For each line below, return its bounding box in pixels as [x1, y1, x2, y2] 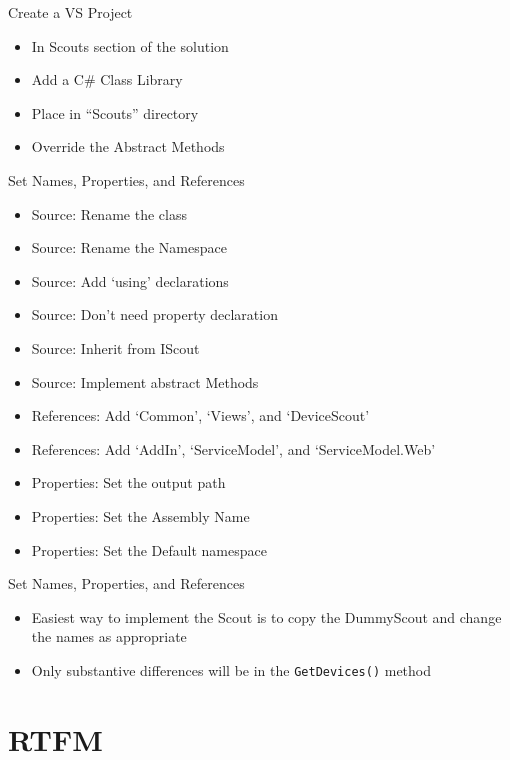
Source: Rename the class [31, 203, 187, 224]
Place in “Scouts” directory [31, 102, 199, 123]
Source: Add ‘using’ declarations [31, 270, 229, 291]
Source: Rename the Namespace [31, 237, 227, 258]
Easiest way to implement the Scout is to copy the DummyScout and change [31, 606, 502, 627]
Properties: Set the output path [31, 472, 226, 493]
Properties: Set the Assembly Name [31, 505, 250, 526]
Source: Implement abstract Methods [31, 371, 259, 392]
